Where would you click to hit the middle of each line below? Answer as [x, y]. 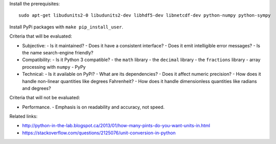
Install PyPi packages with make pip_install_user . [66, 27]
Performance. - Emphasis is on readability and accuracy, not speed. [93, 107]
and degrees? [36, 88]
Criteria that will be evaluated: [41, 36]
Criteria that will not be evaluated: [45, 98]
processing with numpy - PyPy [54, 67]
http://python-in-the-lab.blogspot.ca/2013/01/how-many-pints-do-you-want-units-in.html [116, 126]
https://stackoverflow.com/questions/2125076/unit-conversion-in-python [99, 133]
